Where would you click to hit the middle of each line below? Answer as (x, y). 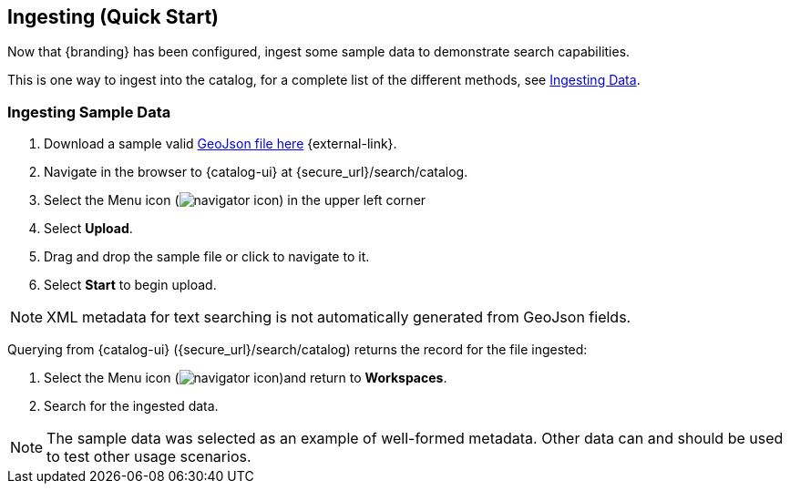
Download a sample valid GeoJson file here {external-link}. (221, 144)
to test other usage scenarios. (149, 457)
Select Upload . (88, 229)
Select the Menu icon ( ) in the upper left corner (235, 200)
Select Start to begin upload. (130, 285)
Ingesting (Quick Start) (113, 17)
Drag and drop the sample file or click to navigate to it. (207, 257)
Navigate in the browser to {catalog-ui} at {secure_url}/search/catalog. (256, 172)
